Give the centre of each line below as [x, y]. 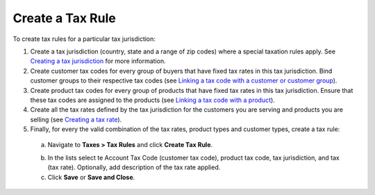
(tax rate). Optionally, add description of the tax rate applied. [134, 167]
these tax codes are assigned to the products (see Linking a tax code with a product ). [153, 100]
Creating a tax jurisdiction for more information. [98, 61]
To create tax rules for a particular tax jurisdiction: [84, 39]
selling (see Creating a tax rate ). [76, 119]
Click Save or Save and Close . [91, 177]
